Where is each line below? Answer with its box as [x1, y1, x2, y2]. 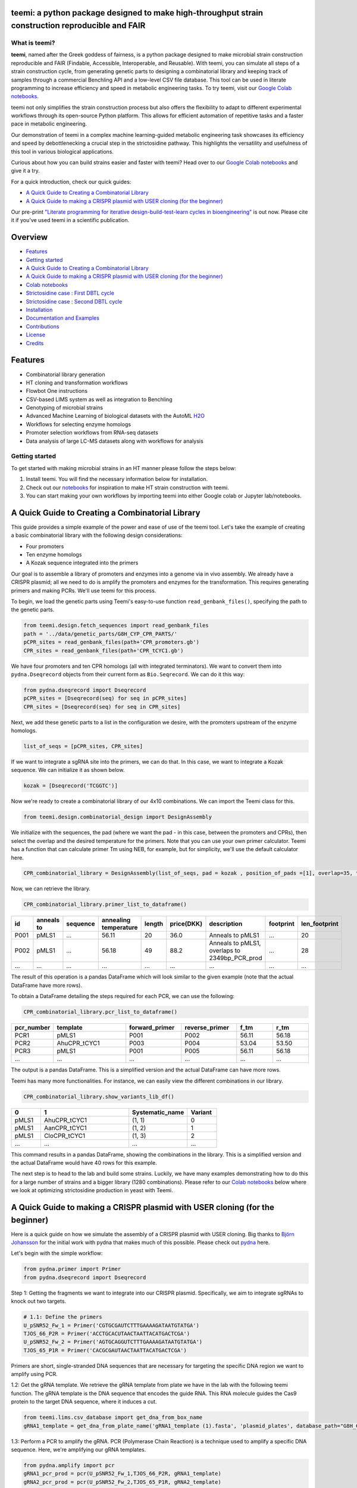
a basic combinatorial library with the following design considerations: [11, 532, 183, 539]
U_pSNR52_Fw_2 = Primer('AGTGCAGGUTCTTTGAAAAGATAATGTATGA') [23, 1339, 203, 1345]
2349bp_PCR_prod [209, 954, 262, 962]
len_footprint [300, 920, 339, 928]
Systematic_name [131, 1108, 184, 1116]
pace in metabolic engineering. [11, 120, 87, 127]
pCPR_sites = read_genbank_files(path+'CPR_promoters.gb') [23, 639, 199, 646]
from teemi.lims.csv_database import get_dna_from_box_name [23, 1414, 203, 1421]
